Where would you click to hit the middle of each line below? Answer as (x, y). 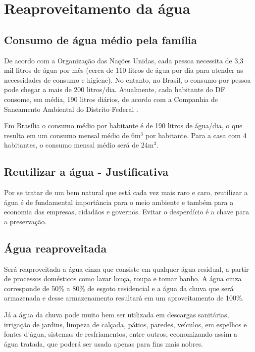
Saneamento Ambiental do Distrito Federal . (71, 109)
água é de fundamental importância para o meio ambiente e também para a (119, 202)
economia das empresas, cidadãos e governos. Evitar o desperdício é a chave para (127, 212)
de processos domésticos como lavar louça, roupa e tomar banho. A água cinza (123, 278)
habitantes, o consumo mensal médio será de (72, 145)
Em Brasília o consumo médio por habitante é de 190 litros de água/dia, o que (123, 126)
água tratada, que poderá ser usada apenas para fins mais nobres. (104, 343)
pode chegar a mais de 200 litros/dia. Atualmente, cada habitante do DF (115, 89)
